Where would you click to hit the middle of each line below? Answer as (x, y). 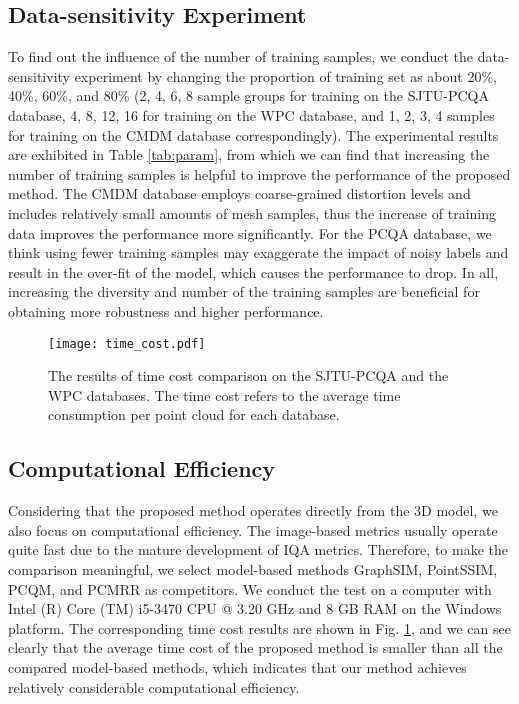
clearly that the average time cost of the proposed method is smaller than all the (255, 647)
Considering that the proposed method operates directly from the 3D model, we (253, 510)
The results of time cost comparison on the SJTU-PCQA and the (248, 375)
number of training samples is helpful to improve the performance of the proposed (259, 173)
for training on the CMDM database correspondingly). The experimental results (253, 134)
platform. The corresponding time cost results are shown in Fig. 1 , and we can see (259, 627)
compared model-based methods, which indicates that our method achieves (237, 666)
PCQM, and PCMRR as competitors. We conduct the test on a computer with (250, 588)
